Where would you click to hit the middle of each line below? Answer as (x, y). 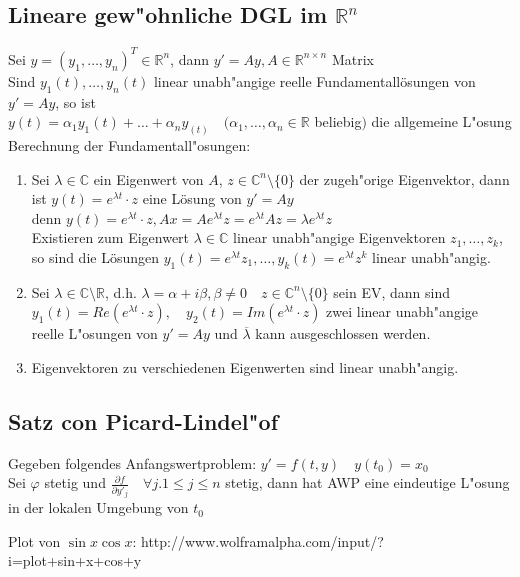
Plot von (34, 540)
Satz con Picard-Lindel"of (143, 420)
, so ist (75, 101)
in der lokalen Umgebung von (98, 507)
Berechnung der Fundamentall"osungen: (129, 144)
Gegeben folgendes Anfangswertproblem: (132, 462)
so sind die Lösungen (95, 256)
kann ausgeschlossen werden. (343, 333)
